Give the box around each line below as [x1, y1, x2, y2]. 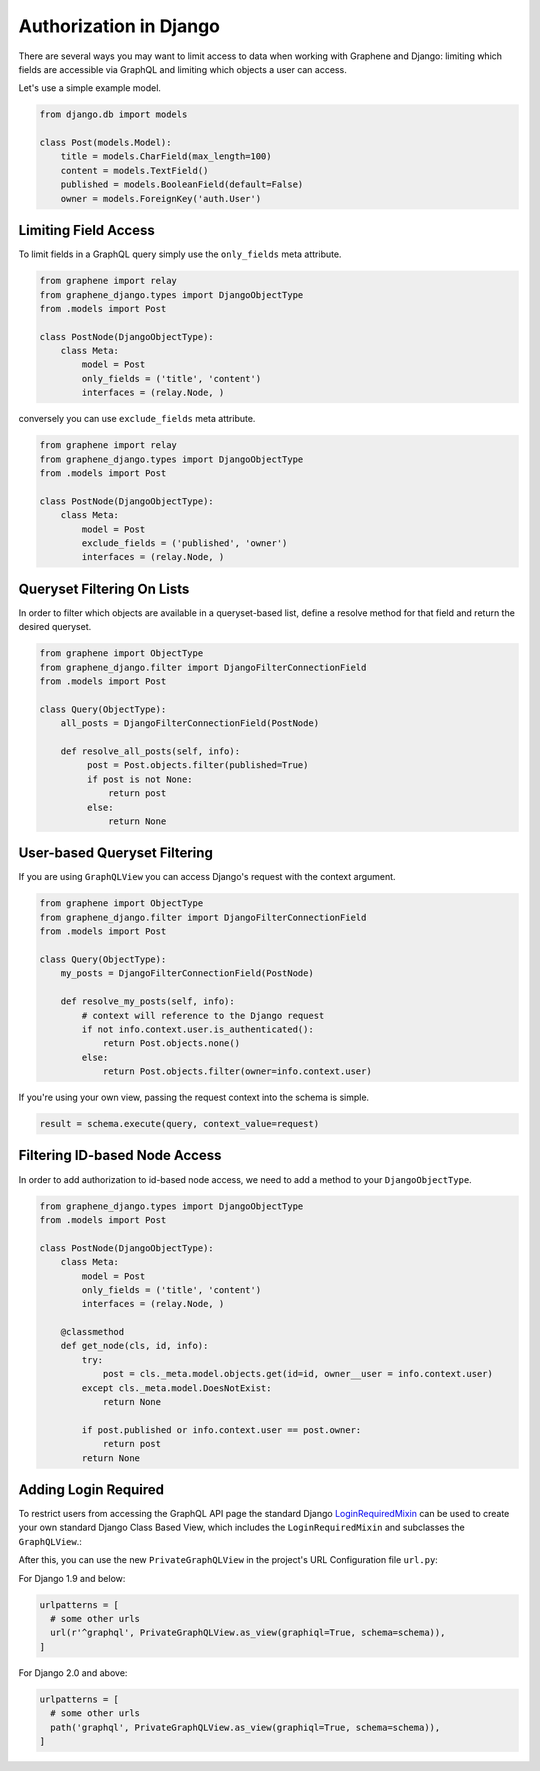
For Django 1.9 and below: [18, 1572, 126, 1584]
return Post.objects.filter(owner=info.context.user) [102, 1066, 372, 1077]
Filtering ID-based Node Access [18, 1147, 222, 1164]
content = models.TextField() [60, 165, 209, 176]
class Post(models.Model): [39, 137, 172, 149]
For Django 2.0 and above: [18, 1666, 128, 1679]
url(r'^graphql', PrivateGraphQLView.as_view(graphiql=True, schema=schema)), [50, 1627, 446, 1639]
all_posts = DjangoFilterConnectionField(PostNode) [60, 718, 320, 729]
